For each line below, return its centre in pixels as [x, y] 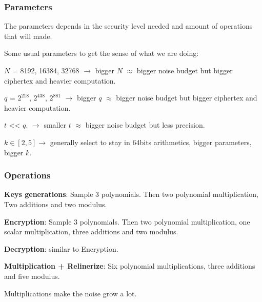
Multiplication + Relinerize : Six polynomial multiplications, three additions [130, 266]
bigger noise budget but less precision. [145, 125]
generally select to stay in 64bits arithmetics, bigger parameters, [151, 142]
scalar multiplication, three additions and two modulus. [91, 231]
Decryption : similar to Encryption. [61, 248]
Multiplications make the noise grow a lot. [70, 293]
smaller [55, 125]
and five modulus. [32, 276]
